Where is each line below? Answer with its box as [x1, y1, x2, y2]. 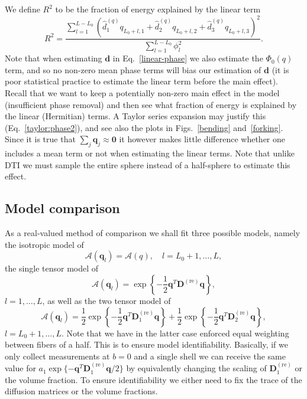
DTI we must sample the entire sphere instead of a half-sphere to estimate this [5, 158, 290, 171]
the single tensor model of [5, 262, 99, 274]
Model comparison [5, 199, 120, 217]
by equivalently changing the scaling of [126, 362, 267, 374]
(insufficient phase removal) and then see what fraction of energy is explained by [5, 98, 297, 110]
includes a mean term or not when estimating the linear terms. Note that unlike [5, 147, 295, 159]
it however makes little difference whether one [119, 133, 286, 145]
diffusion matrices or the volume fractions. [5, 385, 158, 397]
